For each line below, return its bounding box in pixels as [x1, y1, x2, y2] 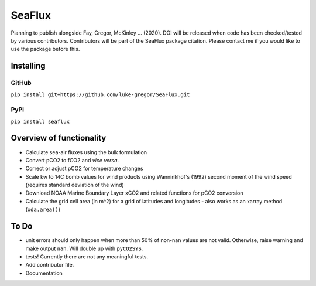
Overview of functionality [11, 133, 107, 143]
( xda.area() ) [25, 206, 61, 213]
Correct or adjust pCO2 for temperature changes [25, 165, 143, 172]
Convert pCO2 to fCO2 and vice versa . [25, 156, 119, 164]
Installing [11, 61, 46, 71]
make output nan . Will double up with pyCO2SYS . [25, 245, 143, 252]
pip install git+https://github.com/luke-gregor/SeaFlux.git [11, 91, 190, 98]
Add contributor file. [25, 261, 74, 268]
